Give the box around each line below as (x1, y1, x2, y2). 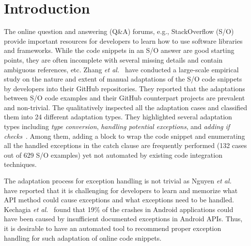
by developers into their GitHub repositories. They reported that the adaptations (4, 83, 245, 93)
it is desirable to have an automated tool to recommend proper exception (4, 223, 221, 233)
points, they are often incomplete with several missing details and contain (4, 54, 223, 65)
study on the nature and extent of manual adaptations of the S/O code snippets (4, 74, 242, 84)
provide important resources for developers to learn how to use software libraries (4, 35, 243, 46)
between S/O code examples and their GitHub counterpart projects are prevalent (4, 93, 245, 103)
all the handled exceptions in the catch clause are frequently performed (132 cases (4, 140, 247, 150)
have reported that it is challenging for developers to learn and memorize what (4, 185, 238, 195)
